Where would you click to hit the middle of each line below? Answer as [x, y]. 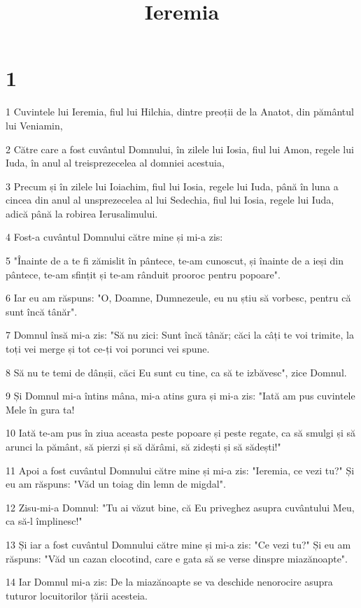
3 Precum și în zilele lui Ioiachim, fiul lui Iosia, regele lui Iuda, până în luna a [172, 186]
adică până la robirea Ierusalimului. [82, 213]
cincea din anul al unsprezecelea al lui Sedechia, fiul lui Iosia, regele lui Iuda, [170, 200]
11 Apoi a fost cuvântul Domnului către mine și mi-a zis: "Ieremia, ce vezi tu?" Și [180, 470]
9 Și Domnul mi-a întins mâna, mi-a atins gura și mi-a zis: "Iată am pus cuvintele [180, 396]
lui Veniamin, [34, 125]
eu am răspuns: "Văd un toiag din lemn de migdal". [116, 484]
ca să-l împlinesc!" [44, 521]
